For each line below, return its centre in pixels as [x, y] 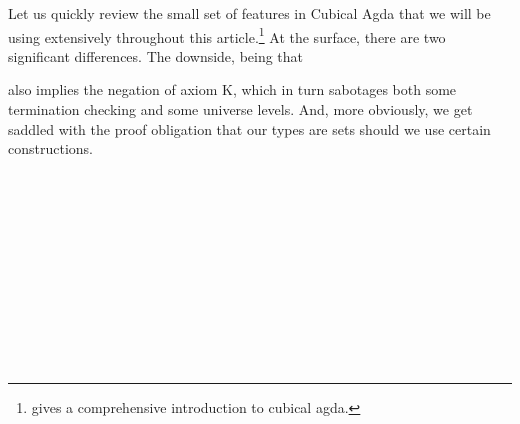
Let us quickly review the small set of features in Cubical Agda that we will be [249, 13]
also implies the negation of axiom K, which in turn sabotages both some [232, 89]
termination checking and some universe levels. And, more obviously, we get [240, 109]
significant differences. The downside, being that [156, 55]
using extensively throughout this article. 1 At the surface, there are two [227, 35]
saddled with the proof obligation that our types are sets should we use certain [249, 128]
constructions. [50, 148]
